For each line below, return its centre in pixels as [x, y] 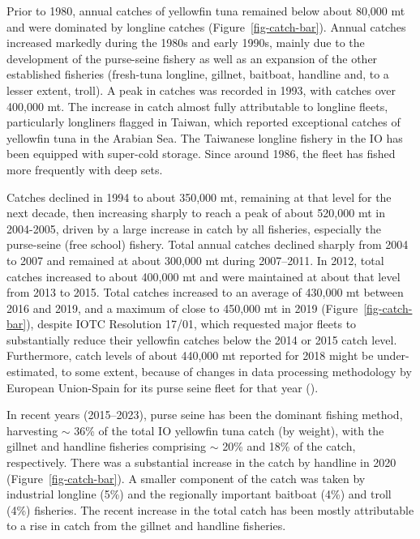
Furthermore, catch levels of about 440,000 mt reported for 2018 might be [190, 355]
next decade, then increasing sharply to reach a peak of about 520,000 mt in [196, 213]
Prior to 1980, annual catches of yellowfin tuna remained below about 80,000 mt [206, 11]
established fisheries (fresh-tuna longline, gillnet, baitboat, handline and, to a [198, 74]
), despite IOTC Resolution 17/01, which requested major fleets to [191, 324]
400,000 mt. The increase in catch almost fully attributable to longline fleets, [197, 106]
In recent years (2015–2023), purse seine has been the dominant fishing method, [205, 415]
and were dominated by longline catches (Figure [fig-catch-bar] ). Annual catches [206, 26]
